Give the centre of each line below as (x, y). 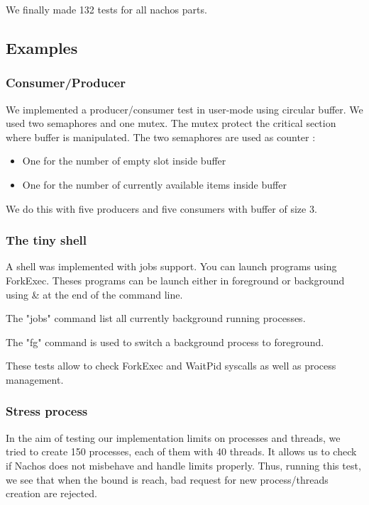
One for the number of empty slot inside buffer (124, 161)
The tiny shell (46, 240)
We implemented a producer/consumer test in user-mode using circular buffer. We (184, 109)
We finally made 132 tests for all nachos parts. (106, 9)
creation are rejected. (51, 493)
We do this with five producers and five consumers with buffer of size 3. (161, 208)
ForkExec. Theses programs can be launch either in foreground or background (175, 280)
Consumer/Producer (66, 83)
